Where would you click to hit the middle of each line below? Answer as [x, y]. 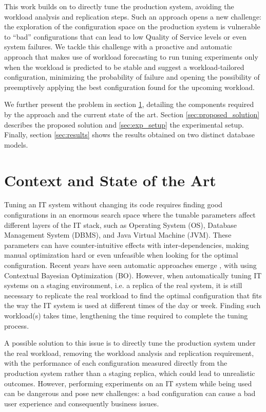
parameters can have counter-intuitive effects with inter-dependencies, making [127, 245]
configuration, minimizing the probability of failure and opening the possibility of [132, 77]
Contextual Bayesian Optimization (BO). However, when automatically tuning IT [133, 275]
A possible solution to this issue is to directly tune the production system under [130, 343]
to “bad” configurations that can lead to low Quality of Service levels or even [125, 36]
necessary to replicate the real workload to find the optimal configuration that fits [133, 295]
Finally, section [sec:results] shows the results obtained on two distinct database [129, 135]
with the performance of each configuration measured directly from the [116, 363]
